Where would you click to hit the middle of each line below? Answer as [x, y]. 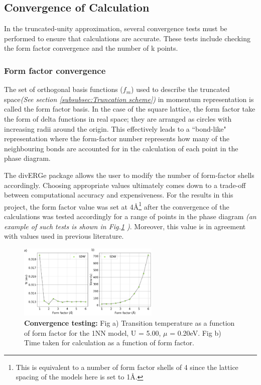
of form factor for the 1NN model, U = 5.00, [93, 332]
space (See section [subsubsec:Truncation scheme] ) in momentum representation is [129, 99]
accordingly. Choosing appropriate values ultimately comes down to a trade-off [125, 185]
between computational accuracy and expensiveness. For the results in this [119, 195]
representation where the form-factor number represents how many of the [117, 138]
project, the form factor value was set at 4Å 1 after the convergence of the [117, 206]
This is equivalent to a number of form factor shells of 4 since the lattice [127, 367]
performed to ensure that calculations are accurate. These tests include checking [127, 38]
